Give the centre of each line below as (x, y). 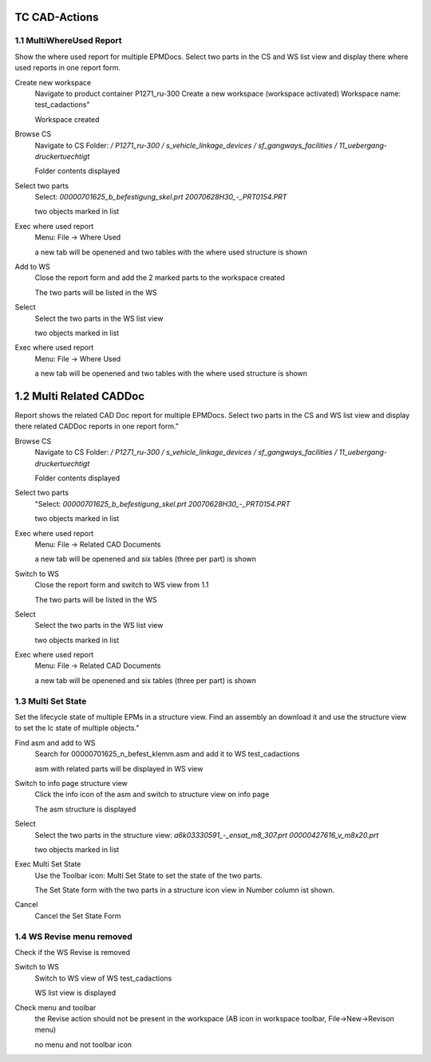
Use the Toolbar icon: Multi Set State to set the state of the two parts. (148, 875)
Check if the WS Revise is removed (73, 952)
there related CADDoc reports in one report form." (97, 426)
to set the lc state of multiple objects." (77, 728)
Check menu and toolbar (55, 1007)
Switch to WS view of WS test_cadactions (103, 978)
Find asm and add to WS (55, 743)
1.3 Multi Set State (51, 701)
